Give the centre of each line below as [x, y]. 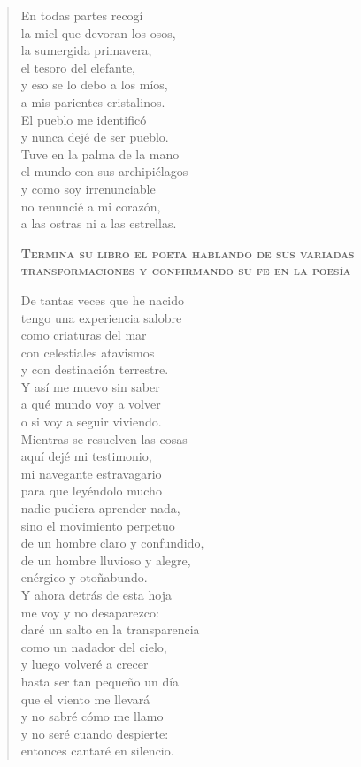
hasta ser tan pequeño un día [100, 681]
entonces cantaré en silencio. [97, 751]
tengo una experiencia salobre [101, 317]
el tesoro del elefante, [78, 67]
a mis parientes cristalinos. [93, 101]
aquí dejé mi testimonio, [86, 456]
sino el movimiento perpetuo [98, 525]
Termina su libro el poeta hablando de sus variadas [188, 253]
